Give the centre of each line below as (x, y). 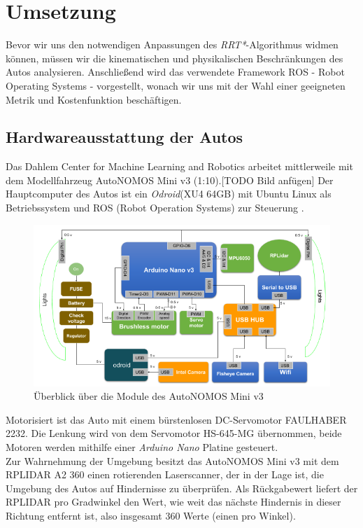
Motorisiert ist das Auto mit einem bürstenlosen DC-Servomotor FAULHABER (176, 419)
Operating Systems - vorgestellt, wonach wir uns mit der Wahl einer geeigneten (176, 85)
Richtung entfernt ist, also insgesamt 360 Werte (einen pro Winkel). (151, 516)
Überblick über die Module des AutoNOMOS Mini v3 (149, 396)
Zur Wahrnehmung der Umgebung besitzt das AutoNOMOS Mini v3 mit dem (172, 460)
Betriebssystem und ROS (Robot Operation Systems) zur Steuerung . (155, 208)
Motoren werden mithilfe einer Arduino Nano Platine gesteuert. (142, 447)
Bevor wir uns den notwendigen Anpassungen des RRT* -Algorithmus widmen (172, 44)
